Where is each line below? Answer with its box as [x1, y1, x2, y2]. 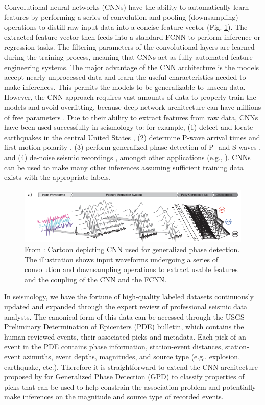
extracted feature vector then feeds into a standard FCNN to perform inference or [4, 31, 260, 42]
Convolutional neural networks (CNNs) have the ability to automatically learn [4, 2, 249, 12]
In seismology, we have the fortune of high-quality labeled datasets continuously [4, 291, 254, 302]
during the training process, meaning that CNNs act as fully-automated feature [4, 51, 253, 62]
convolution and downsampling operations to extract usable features [25, 264, 238, 275]
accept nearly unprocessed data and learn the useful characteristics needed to [4, 72, 246, 82]
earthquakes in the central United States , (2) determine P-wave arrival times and [4, 131, 260, 142]
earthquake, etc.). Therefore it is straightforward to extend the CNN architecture [4, 361, 258, 372]
